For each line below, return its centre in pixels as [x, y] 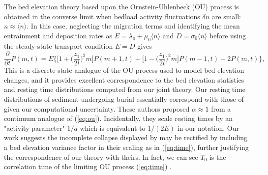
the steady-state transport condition [59, 45]
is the [218, 157]
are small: [226, 16]
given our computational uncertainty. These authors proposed [97, 108]
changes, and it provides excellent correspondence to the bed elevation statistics [124, 79]
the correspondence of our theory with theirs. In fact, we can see [101, 157]
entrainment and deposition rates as [58, 35]
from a [221, 108]
